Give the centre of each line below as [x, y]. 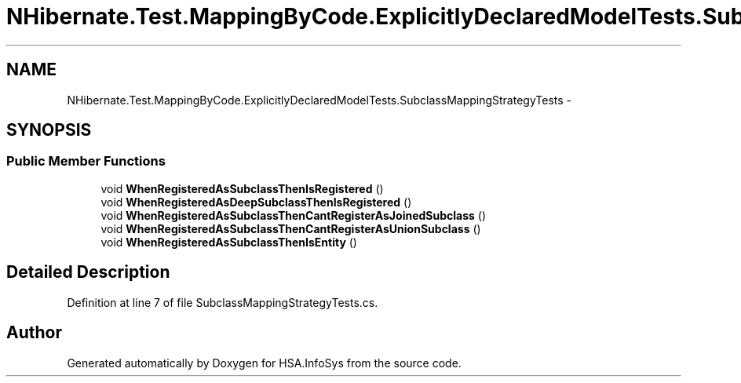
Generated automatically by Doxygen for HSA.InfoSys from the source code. [264, 363]
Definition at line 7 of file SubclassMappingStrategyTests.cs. [223, 302]
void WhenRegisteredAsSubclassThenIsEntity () [229, 242]
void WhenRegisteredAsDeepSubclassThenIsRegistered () [256, 202]
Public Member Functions [86, 161]
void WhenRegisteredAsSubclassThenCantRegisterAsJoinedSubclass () [294, 215]
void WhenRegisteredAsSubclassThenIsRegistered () [242, 188]
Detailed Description [88, 272]
